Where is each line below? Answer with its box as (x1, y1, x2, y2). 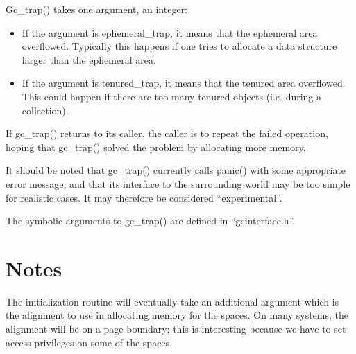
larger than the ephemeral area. (22, 52, 156, 67)
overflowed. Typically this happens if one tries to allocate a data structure (22, 39, 337, 53)
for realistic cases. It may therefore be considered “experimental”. (6, 190, 282, 204)
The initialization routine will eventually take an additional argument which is (6, 294, 339, 308)
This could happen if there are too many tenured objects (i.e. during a (22, 89, 322, 103)
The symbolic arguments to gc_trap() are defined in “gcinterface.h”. (6, 213, 296, 228)
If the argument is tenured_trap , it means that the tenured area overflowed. (22, 76, 346, 90)
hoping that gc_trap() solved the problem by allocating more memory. (6, 139, 306, 154)
